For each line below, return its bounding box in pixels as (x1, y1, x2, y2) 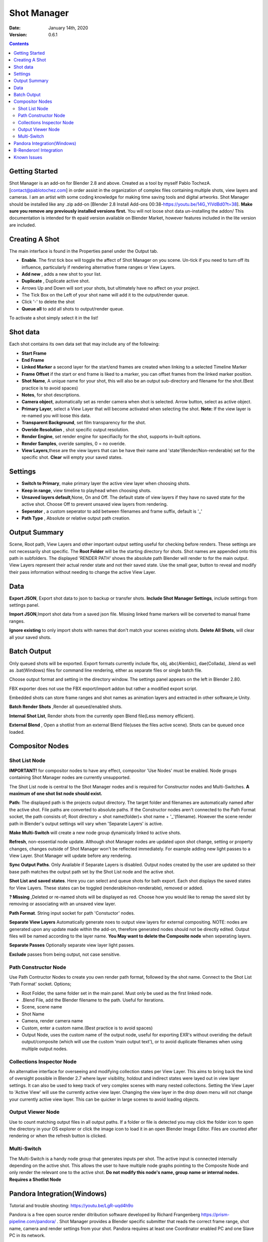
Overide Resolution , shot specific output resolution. (21, 426, 130, 432)
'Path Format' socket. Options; (9, 981, 71, 987)
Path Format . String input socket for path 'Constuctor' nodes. (9, 910, 135, 916)
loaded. (9, 729, 25, 735)
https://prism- (201, 1212, 230, 1218)
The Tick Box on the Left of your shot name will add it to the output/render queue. (21, 292, 189, 298)
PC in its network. (9, 1233, 46, 1239)
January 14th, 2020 (48, 25, 88, 31)
